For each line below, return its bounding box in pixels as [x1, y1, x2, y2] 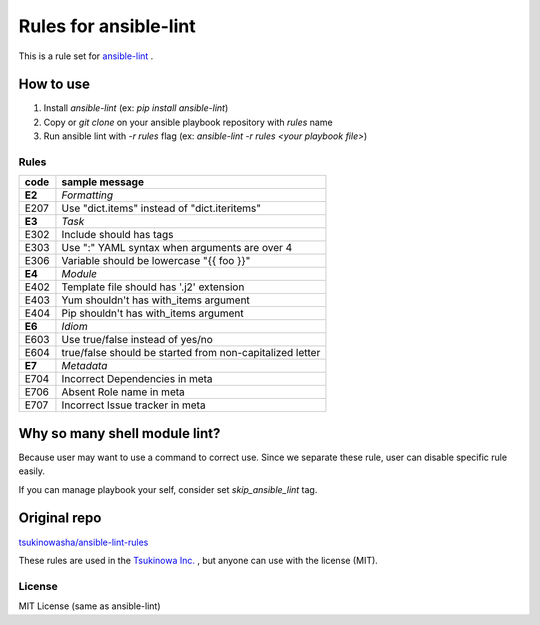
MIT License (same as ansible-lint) [18, 600, 161, 612]
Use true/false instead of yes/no [61, 333, 214, 347]
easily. [18, 465, 45, 477]
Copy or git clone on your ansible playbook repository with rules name [43, 116, 334, 128]
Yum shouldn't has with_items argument [61, 293, 250, 307]
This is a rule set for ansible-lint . [18, 50, 154, 62]
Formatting [61, 188, 114, 202]
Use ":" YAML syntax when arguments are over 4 [61, 241, 293, 255]
